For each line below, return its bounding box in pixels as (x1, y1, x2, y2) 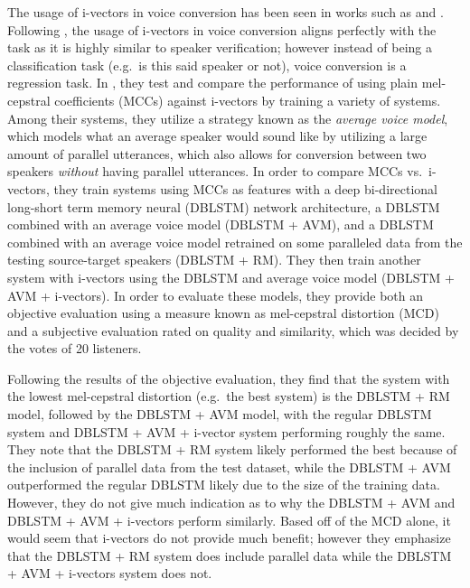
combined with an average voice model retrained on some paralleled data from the (7, 232, 463, 251)
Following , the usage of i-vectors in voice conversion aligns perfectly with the (7, 20, 437, 39)
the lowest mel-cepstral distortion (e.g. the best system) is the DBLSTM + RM (7, 387, 450, 406)
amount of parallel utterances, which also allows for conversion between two (7, 144, 427, 163)
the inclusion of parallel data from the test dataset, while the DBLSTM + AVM (7, 457, 451, 476)
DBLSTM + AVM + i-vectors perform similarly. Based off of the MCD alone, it (7, 510, 451, 529)
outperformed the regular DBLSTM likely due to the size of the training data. (7, 475, 440, 494)
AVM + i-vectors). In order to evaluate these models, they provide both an (7, 285, 424, 304)
